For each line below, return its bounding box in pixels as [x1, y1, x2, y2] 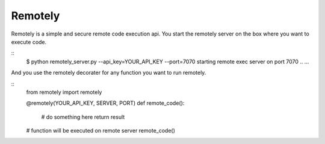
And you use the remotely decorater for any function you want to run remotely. [11, 69, 206, 77]
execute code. [11, 38, 47, 45]
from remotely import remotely [26, 88, 102, 96]
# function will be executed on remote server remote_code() [26, 127, 176, 134]
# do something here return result [41, 113, 125, 121]
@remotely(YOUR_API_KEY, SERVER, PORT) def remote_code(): [26, 99, 185, 107]
